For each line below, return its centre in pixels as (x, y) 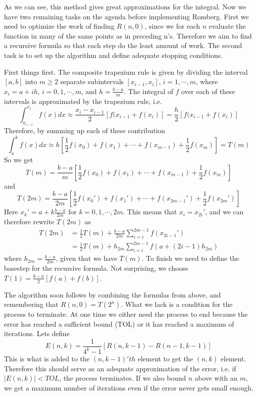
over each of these (208, 91)
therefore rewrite (29, 222)
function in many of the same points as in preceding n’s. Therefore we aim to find (128, 35)
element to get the (165, 359)
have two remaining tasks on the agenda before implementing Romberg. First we (127, 16)
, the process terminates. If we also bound (123, 378)
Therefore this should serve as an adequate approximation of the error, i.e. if (120, 368)
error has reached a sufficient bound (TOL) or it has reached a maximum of (119, 323)
